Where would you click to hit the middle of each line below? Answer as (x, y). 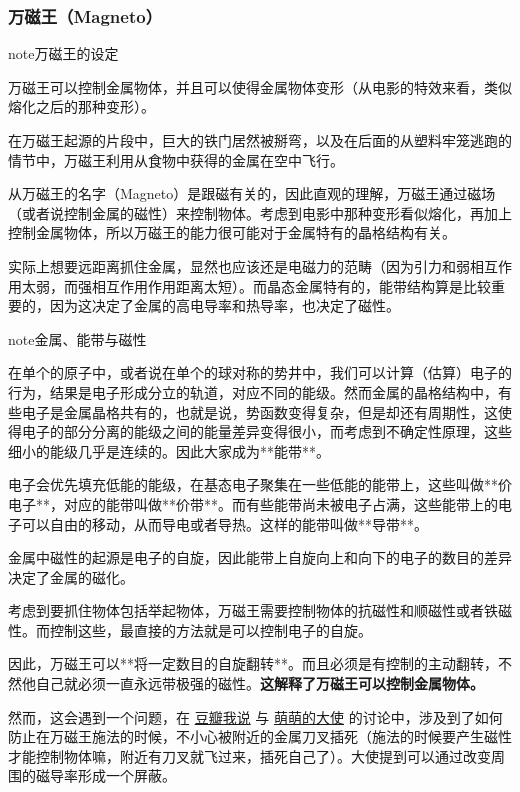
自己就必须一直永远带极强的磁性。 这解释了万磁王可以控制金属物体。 (259, 683)
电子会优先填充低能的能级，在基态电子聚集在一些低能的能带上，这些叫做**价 (260, 484)
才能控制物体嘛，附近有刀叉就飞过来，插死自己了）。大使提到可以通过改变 (249, 755)
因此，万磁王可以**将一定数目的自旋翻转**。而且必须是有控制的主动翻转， (253, 663)
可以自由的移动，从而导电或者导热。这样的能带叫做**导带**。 (224, 523)
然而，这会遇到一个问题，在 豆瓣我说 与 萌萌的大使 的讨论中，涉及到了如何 (255, 716)
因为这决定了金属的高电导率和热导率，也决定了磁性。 (224, 305)
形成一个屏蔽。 (126, 775)
